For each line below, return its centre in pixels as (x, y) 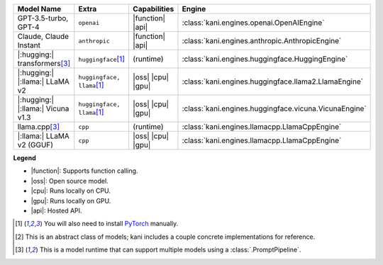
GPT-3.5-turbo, (43, 18)
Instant (29, 45)
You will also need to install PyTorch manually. (111, 224)
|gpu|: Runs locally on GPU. (71, 201)
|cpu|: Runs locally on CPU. (71, 191)
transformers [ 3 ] (44, 63)
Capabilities (153, 9)
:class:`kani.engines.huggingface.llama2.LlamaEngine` (273, 81)
